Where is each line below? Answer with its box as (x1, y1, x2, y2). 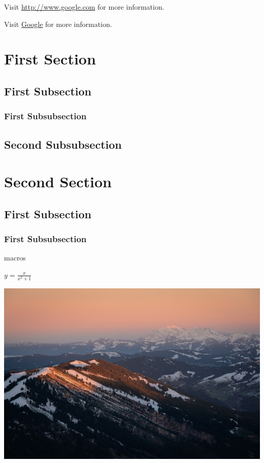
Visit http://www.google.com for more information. (4, 2, 164, 12)
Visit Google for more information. (4, 18, 112, 29)
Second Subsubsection (4, 136, 122, 152)
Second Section (4, 171, 112, 192)
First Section (4, 48, 96, 69)
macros (4, 252, 26, 263)
